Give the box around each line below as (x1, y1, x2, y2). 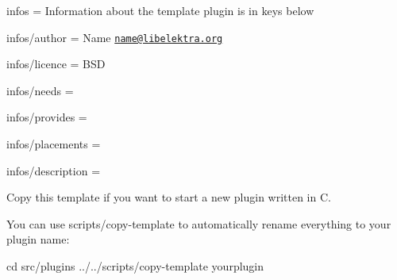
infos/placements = (6, 136, 101, 152)
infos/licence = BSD (6, 56, 106, 72)
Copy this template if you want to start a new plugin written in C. (6, 189, 331, 205)
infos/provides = (6, 109, 87, 125)
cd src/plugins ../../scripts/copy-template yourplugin (6, 258, 264, 274)
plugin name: (6, 231, 70, 247)
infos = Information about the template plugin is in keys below (6, 2, 314, 18)
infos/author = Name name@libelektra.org (6, 29, 223, 45)
